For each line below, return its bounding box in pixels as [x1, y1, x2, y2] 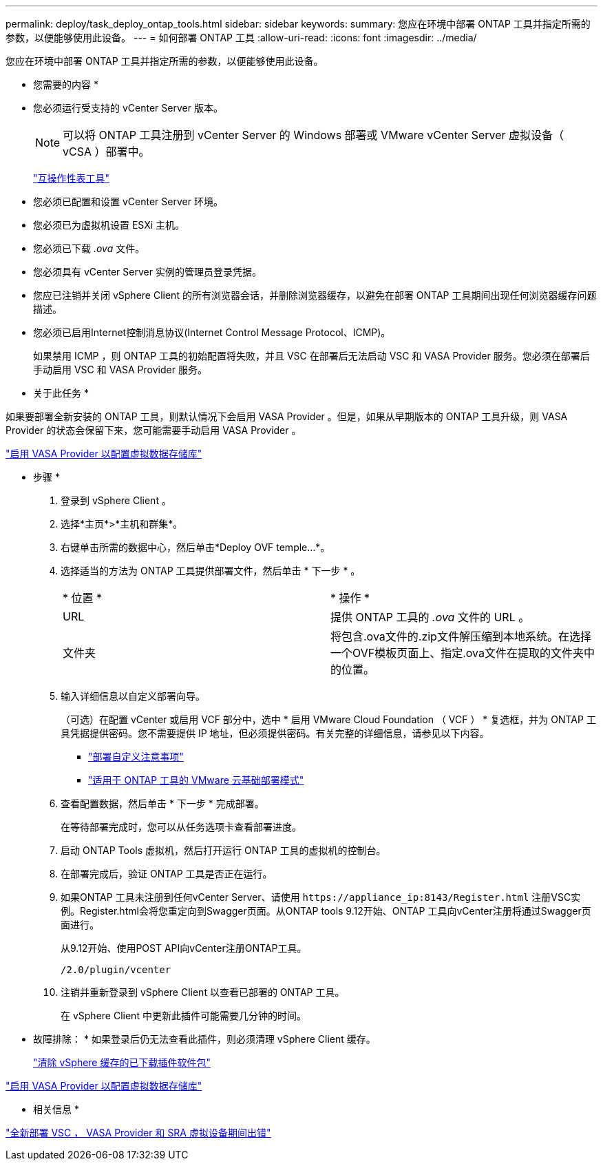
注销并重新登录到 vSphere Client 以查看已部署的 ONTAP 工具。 [61, 986, 345, 998]
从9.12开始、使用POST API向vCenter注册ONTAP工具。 [61, 942, 307, 954]
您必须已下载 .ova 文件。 [33, 242, 145, 254]
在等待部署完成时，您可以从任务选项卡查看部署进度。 [61, 821, 301, 833]
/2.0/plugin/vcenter [61, 964, 171, 975]
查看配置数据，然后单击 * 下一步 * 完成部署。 [61, 798, 264, 809]
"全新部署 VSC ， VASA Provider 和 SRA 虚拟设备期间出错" [6, 1127, 271, 1138]
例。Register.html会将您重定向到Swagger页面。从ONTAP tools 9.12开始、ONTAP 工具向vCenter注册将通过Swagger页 [61, 905, 591, 917]
